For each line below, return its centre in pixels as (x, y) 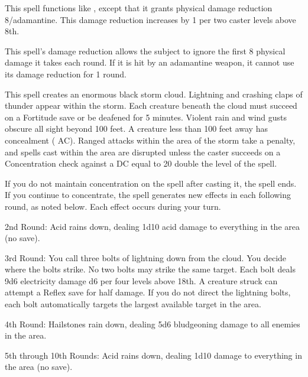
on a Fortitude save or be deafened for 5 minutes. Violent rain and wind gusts (146, 117)
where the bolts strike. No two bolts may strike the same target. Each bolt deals (150, 269)
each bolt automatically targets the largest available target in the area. (133, 304)
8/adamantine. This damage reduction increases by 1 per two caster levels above (150, 19)
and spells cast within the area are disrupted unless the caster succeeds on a (143, 152)
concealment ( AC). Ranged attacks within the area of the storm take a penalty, (150, 140)
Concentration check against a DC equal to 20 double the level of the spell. (141, 163)
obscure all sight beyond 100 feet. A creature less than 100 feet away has (136, 129)
